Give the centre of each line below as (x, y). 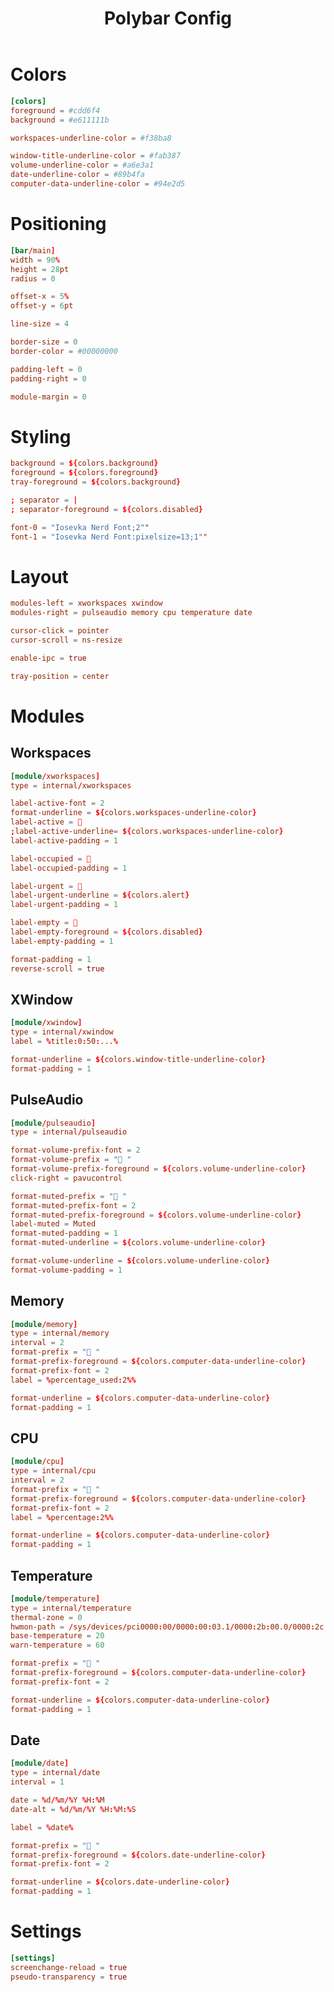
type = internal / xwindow (62, 1032)
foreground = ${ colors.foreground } (84, 473)
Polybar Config (168, 18)
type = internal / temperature (71, 1608)
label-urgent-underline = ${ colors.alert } (100, 895)
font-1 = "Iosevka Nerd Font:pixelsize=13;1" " (109, 537)
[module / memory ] (44, 1324)
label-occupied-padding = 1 (69, 868)
